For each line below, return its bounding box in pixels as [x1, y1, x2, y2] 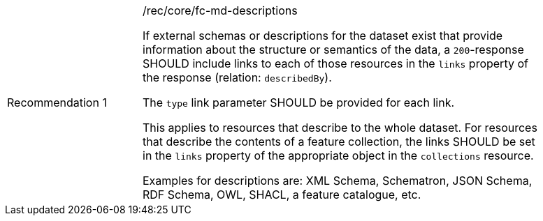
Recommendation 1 [7, 96, 107, 109]
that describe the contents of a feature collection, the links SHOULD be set [143, 135, 535, 148]
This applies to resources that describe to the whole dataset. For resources [143, 121, 537, 135]
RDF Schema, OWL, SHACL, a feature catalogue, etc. [143, 188, 421, 201]
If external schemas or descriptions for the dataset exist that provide [143, 29, 503, 43]
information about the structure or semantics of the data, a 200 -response [143, 43, 524, 56]
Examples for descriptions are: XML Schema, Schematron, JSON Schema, [143, 174, 533, 188]
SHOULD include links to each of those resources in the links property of [143, 56, 528, 70]
